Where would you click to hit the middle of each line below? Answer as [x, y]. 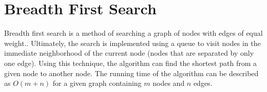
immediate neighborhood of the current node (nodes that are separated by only [129, 53]
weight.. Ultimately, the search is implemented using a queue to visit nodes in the [132, 43]
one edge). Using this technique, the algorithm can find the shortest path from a [130, 63]
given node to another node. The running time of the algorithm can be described [131, 73]
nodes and [169, 83]
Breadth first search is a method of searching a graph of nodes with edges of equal [133, 33]
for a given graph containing [97, 83]
